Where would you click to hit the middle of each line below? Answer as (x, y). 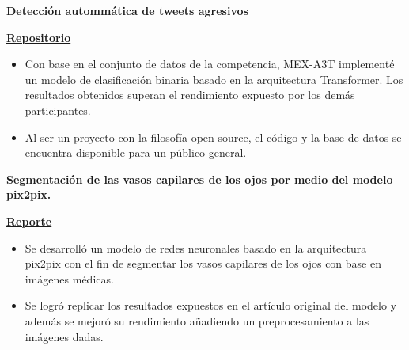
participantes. (58, 110)
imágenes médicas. (69, 278)
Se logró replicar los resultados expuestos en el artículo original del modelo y (211, 305)
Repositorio (39, 37)
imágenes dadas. (64, 336)
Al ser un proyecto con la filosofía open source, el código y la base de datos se (213, 137)
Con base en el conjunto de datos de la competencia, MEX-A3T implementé (210, 64)
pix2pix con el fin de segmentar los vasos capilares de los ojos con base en (203, 263)
